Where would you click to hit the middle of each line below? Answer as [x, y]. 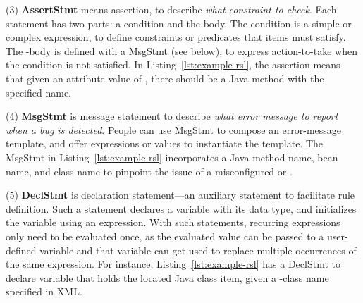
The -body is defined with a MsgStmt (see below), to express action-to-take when [181, 50]
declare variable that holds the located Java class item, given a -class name [167, 277]
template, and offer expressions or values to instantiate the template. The [165, 143]
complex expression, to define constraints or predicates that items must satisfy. [176, 37]
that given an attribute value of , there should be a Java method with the [165, 78]
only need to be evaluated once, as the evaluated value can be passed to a [165, 236]
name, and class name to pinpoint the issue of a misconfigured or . [149, 171]
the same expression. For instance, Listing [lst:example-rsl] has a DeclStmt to [173, 264]
